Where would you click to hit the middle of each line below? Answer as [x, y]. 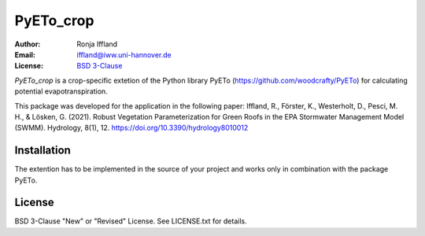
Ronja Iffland [97, 44]
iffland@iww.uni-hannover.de [124, 54]
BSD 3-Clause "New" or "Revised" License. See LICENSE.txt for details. [131, 221]
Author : [28, 44]
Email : [25, 54]
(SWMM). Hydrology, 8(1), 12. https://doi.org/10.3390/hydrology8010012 [131, 128]
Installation [42, 151]
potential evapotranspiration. [61, 91]
